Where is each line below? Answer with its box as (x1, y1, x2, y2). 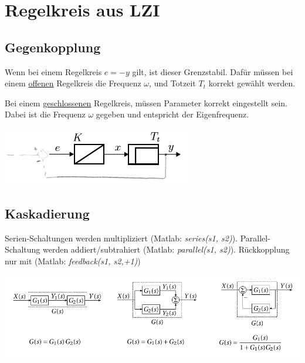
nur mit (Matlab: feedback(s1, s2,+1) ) (5, 254, 141, 267)
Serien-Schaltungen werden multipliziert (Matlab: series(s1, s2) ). (5, 231, 238, 244)
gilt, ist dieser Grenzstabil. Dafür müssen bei (132, 65, 293, 78)
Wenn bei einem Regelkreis (5, 65, 102, 78)
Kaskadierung (5, 204, 90, 222)
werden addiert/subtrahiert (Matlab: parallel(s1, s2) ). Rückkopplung (42, 243, 290, 256)
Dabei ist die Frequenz (5, 108, 86, 120)
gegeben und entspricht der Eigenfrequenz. (96, 108, 249, 120)
